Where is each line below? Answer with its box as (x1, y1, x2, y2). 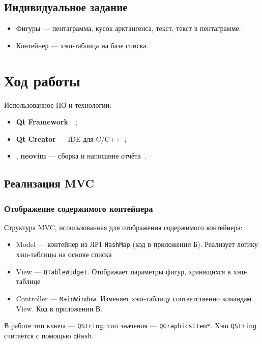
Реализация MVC (4, 175, 94, 191)
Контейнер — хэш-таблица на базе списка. (16, 40, 149, 50)
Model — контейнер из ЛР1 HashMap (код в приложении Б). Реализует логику (16, 239, 258, 249)
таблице (16, 276, 41, 287)
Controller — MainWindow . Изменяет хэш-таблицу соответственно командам (16, 293, 252, 303)
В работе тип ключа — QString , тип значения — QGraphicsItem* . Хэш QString (4, 320, 256, 331)
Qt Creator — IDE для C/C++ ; (16, 133, 127, 144)
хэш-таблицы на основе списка (16, 249, 112, 260)
